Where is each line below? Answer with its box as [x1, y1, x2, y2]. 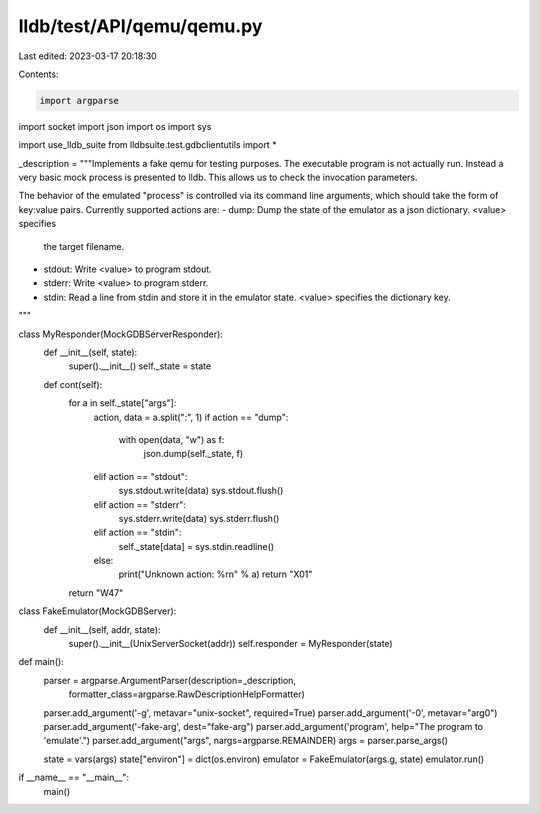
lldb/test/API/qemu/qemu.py [18, 15, 263, 37]
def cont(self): [43, 378, 103, 390]
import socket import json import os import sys [18, 120, 212, 132]
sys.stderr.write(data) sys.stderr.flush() [118, 512, 280, 524]
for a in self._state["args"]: [68, 397, 177, 409]
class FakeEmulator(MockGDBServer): [18, 605, 177, 617]
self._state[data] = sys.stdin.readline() [118, 540, 275, 552]
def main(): [18, 656, 64, 668]
